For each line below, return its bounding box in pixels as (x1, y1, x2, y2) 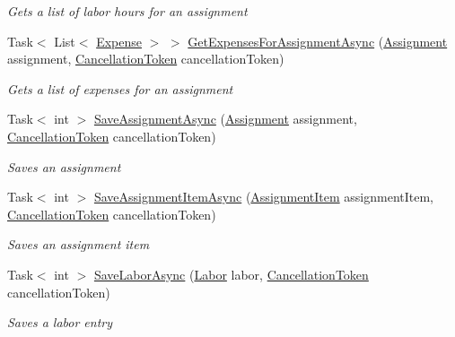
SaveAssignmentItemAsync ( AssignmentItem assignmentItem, (93, 187, 434, 206)
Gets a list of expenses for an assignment (7, 79, 233, 98)
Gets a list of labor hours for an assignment (7, 2, 248, 20)
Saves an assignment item (7, 235, 150, 254)
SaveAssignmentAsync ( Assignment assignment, (93, 109, 357, 128)
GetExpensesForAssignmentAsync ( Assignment (188, 31, 448, 50)
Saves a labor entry (7, 313, 113, 332)
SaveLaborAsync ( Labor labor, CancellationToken (93, 264, 369, 283)
